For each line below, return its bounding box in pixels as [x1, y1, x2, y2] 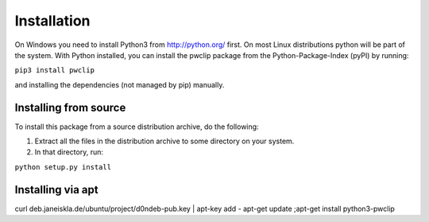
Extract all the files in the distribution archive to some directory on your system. [34, 136, 295, 146]
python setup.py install [14, 162, 111, 171]
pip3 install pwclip [14, 66, 95, 75]
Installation [14, 12, 91, 29]
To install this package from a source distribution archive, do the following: [14, 122, 259, 131]
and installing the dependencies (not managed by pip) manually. [14, 80, 225, 89]
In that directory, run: [34, 147, 103, 157]
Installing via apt [14, 183, 99, 197]
